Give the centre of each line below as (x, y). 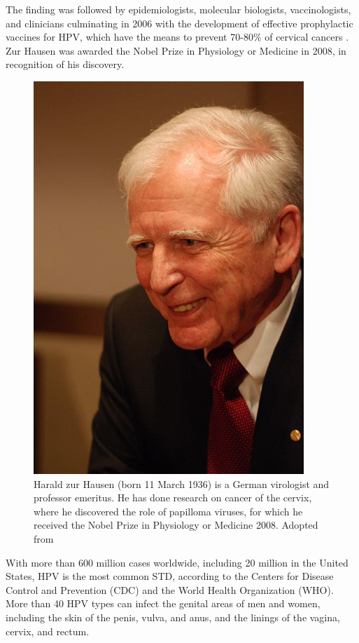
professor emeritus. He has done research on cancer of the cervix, (173, 498)
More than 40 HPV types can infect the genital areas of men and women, (163, 603)
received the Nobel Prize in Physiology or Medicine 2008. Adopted (176, 525)
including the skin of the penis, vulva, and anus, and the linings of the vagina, (173, 617)
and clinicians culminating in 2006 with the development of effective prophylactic (179, 23)
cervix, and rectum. (48, 631)
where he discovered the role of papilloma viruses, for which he (168, 511)
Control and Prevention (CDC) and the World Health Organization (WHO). (170, 589)
